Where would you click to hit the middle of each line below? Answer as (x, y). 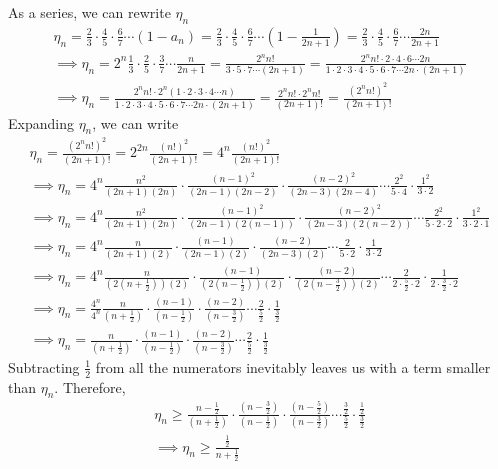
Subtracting (44, 366)
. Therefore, (90, 386)
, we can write (135, 122)
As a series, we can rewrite (89, 12)
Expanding (41, 122)
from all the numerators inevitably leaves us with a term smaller (293, 366)
